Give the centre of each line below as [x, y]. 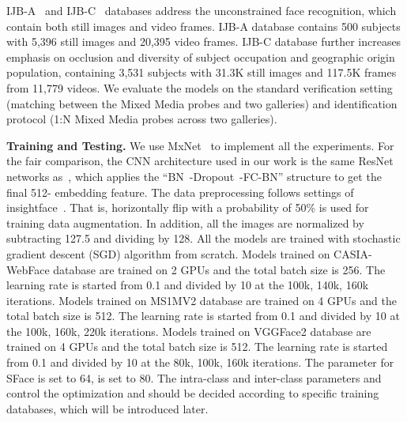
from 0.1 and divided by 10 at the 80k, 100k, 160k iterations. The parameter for [200, 362]
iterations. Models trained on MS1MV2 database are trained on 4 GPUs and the [202, 300]
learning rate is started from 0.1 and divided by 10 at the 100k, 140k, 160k [188, 285]
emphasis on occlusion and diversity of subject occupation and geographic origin [201, 57]
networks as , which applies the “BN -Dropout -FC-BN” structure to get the [194, 176]
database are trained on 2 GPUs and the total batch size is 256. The [219, 269]
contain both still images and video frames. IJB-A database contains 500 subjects [203, 26]
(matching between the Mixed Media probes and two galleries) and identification [202, 103]
